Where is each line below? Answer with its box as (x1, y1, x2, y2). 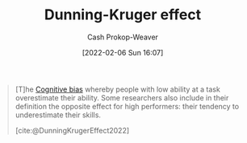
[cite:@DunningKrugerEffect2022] (15, 125, 130, 135)
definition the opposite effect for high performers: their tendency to (15, 101, 240, 111)
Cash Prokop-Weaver (86, 32, 159, 42)
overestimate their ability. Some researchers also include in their (15, 92, 229, 102)
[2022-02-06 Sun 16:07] (82, 47, 164, 57)
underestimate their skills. (15, 110, 102, 120)
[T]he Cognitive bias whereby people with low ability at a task (15, 84, 221, 94)
